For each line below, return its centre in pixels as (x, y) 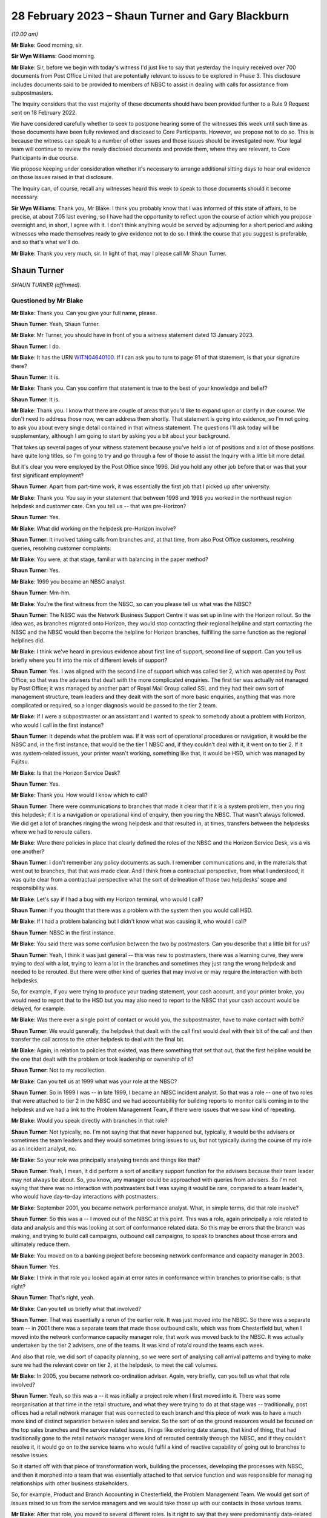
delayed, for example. (38, 1009)
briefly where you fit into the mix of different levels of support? (89, 660)
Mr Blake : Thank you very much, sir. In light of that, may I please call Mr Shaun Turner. (119, 253)
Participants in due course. (45, 157)
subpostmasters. (32, 93)
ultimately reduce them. (41, 1244)
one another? (28, 851)
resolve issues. (30, 1455)
